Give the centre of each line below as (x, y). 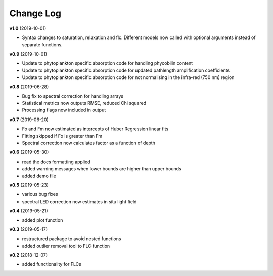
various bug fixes (40, 194)
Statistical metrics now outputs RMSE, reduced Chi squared (84, 103)
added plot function (42, 220)
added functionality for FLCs (52, 264)
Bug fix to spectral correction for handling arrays (73, 96)
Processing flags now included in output (64, 110)
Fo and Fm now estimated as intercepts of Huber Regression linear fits (95, 129)
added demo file (39, 176)
